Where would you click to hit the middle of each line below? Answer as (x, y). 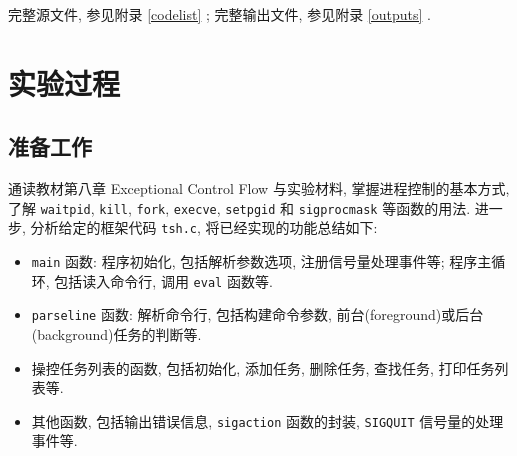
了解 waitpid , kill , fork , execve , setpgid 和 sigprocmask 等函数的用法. (239, 207)
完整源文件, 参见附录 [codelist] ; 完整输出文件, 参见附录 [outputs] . (219, 14)
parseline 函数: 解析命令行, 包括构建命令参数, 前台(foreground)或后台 (257, 314)
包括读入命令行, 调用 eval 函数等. (163, 280)
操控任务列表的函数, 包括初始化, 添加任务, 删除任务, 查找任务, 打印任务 (263, 367)
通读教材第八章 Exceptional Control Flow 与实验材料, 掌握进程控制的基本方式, (259, 188)
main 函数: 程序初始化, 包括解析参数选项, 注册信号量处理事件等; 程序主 (261, 261)
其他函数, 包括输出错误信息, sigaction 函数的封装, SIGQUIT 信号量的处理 (267, 420)
